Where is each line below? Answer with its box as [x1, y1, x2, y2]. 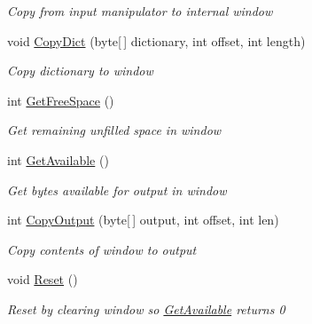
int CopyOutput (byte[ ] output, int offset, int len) [7, 210, 279, 229]
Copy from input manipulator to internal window [7, 2, 273, 20]
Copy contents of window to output [7, 240, 197, 258]
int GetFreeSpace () [7, 91, 114, 109]
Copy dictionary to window [7, 61, 153, 80]
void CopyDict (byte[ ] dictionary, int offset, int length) [7, 31, 306, 50]
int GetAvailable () [7, 150, 109, 169]
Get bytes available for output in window [7, 180, 227, 199]
